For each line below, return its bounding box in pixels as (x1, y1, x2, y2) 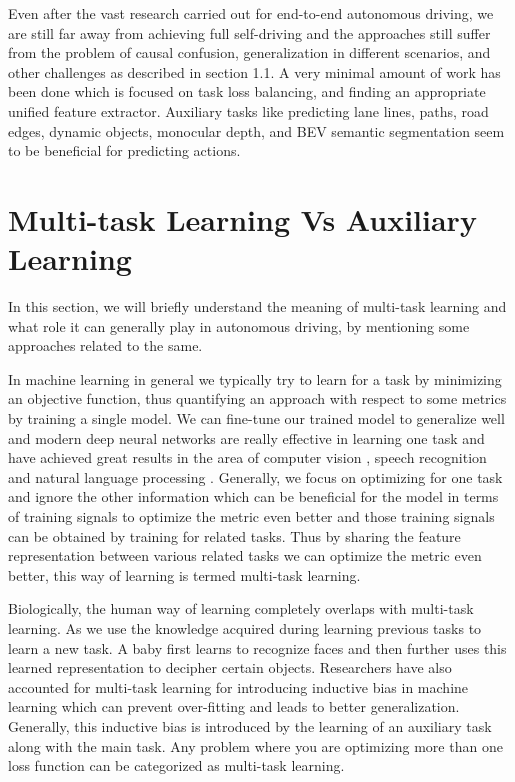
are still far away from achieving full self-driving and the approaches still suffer (8, 22, 491, 43)
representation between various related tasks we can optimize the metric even (8, 545, 482, 566)
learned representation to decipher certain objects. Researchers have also (8, 657, 452, 678)
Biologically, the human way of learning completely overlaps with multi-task (8, 598, 474, 619)
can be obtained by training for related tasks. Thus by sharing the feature (8, 525, 461, 546)
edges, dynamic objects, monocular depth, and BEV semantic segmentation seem (8, 120, 505, 141)
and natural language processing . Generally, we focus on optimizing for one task (8, 466, 503, 487)
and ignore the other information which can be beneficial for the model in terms (8, 486, 499, 507)
